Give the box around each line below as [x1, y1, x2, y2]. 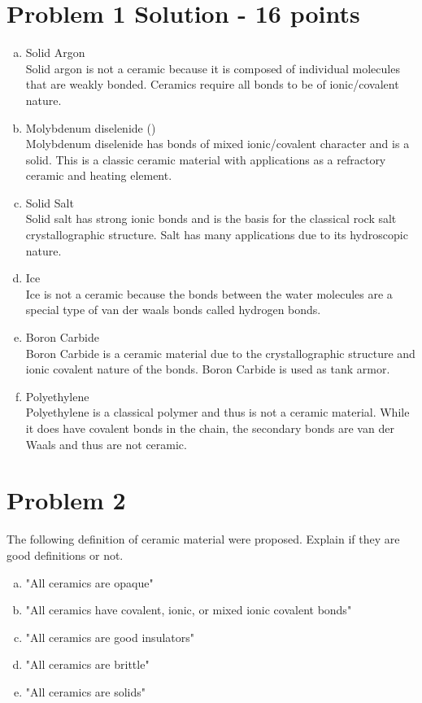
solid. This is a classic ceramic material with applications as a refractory [25, 151, 386, 168]
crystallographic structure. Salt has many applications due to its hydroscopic [25, 226, 408, 243]
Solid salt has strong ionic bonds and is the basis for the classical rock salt [25, 210, 397, 227]
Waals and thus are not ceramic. [25, 435, 187, 452]
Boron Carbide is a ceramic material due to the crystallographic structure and [25, 344, 415, 361]
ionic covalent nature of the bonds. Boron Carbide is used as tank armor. [25, 360, 390, 378]
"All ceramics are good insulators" [25, 628, 194, 645]
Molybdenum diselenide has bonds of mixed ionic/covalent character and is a [25, 135, 410, 152]
